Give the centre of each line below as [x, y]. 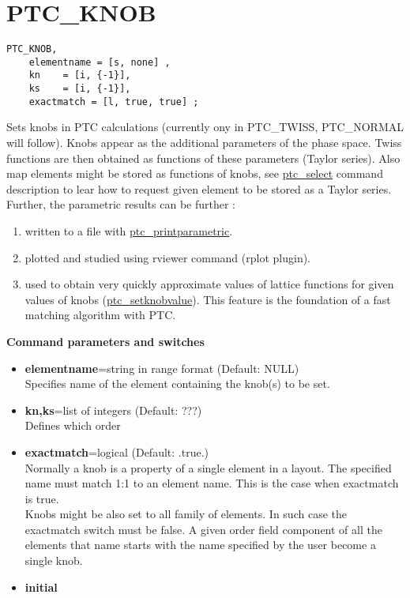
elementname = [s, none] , [100, 62]
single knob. [54, 560]
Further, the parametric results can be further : [121, 204]
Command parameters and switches [105, 341]
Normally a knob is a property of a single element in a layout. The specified [208, 467]
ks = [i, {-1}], [80, 89]
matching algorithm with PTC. [100, 315]
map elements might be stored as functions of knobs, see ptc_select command [195, 173]
